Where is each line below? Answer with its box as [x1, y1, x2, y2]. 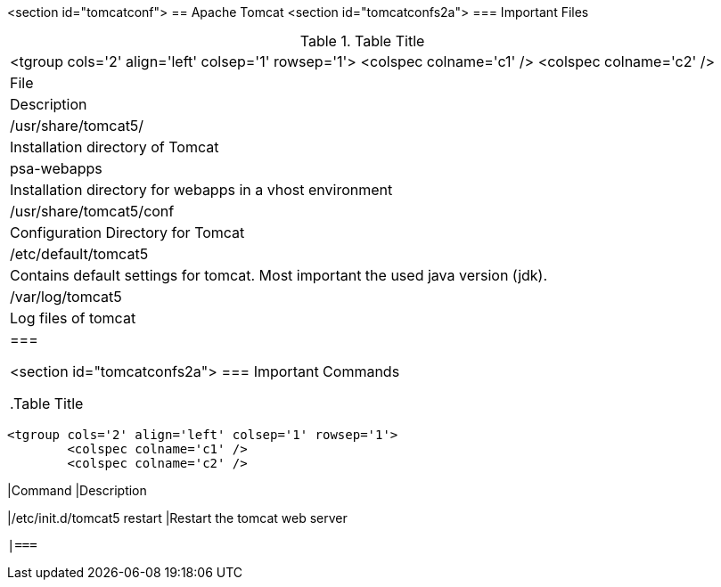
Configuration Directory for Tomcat [10, 224, 245, 241]
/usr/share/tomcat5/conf [10, 202, 175, 220]
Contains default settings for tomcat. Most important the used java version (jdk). [10, 266, 548, 284]
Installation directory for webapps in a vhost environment [10, 181, 393, 199]
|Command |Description [7, 483, 147, 498]
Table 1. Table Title [299, 32, 425, 50]
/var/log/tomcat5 [10, 288, 122, 306]
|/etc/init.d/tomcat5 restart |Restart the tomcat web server [7, 510, 348, 526]
